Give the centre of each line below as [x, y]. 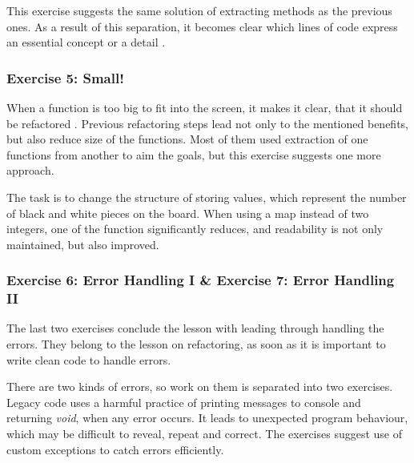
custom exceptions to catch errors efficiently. [115, 449]
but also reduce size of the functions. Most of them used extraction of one [187, 139]
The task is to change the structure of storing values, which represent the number [207, 197]
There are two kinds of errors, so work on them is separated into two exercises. [200, 387]
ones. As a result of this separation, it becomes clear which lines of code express [202, 26]
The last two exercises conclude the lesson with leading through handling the [195, 328]
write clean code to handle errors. [89, 359]
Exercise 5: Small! [65, 77]
